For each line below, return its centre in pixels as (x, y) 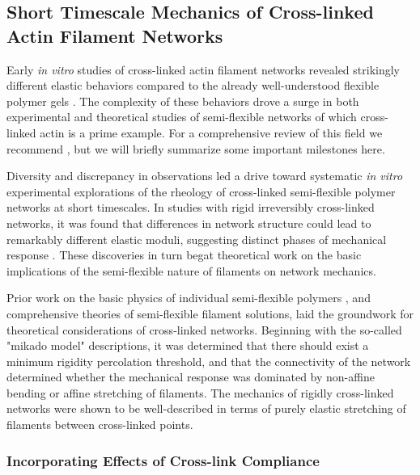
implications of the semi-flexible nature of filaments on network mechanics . (191, 270)
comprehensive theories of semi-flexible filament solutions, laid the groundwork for (210, 313)
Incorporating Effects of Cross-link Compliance (163, 460)
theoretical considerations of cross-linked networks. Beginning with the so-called (204, 329)
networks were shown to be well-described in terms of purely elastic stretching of (206, 408)
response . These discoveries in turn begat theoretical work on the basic (184, 255)
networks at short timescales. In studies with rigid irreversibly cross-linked (191, 207)
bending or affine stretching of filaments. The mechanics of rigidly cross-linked (200, 392)
